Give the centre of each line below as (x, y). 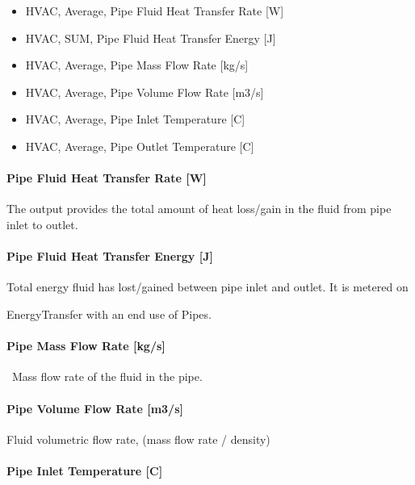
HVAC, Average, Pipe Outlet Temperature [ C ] (140, 146)
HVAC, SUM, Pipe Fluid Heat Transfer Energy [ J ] (151, 38)
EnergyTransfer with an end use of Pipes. (109, 314)
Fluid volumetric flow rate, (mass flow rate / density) (138, 439)
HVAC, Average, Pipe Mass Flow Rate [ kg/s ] (137, 65)
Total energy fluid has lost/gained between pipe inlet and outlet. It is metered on (207, 287)
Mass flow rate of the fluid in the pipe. (107, 376)
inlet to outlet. (42, 224)
